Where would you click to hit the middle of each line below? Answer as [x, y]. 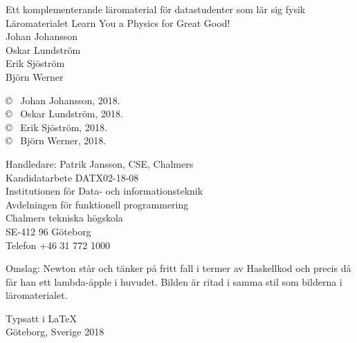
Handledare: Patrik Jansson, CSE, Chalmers [100, 163]
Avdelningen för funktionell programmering [97, 204]
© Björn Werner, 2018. [56, 140]
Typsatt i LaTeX [41, 318]
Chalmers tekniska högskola [64, 218]
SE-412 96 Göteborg [48, 231]
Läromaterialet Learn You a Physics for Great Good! [118, 22]
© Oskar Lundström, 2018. [64, 114]
